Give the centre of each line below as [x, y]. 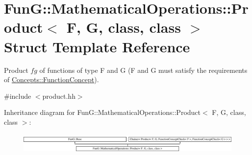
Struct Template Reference [97, 46]
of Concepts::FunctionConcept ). [51, 79]
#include [18, 96]
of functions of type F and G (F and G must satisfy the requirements [143, 70]
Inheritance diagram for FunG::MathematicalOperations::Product [102, 112]
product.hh [59, 96]
